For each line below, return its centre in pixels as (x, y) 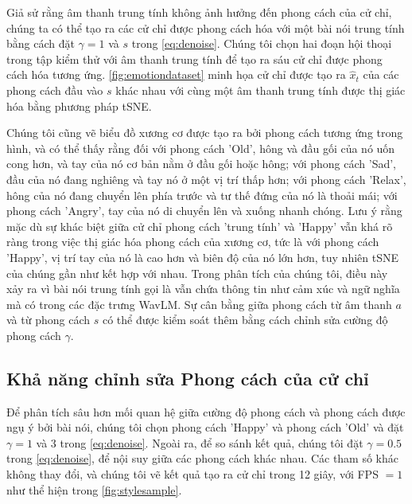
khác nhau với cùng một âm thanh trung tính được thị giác (260, 90)
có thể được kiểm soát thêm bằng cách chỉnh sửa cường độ (245, 320)
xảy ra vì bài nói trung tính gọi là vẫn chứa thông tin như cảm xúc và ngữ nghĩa (203, 289)
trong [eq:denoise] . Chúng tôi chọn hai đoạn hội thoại (262, 43)
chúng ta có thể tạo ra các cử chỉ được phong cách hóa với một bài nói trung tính (206, 27)
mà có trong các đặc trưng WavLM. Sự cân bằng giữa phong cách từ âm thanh (199, 304)
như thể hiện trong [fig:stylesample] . (94, 489)
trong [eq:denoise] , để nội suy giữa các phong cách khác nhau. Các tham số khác (203, 458)
